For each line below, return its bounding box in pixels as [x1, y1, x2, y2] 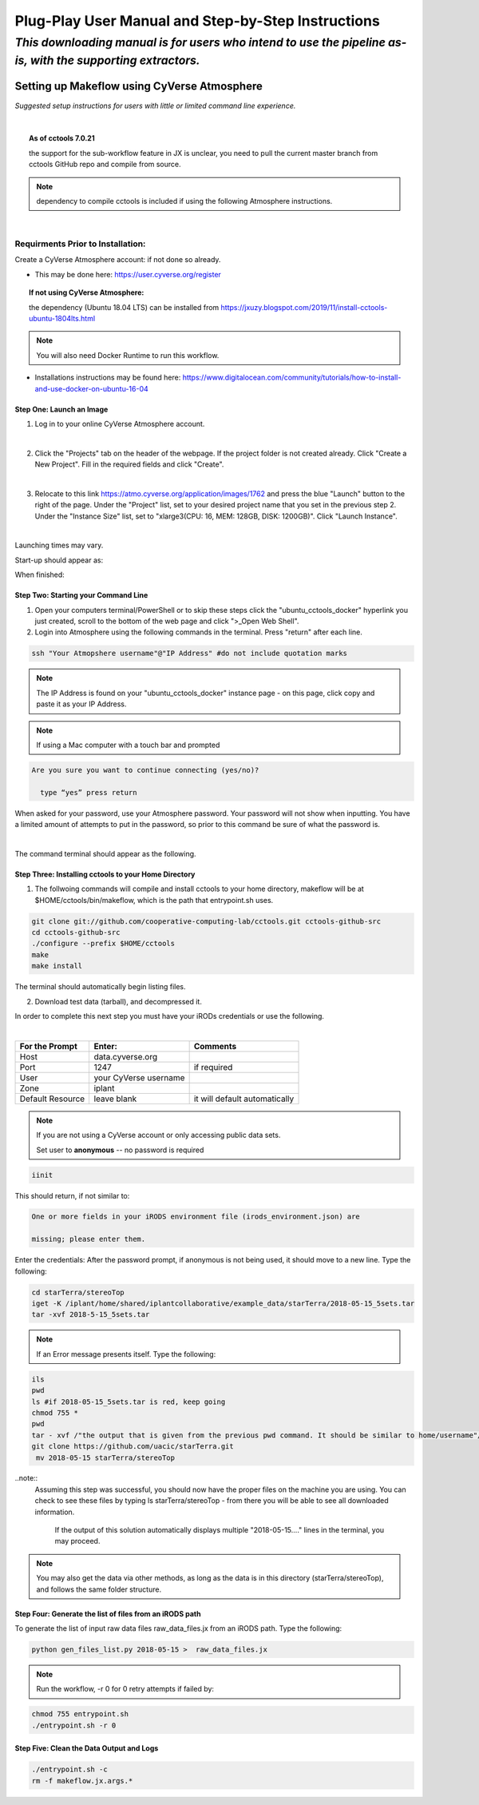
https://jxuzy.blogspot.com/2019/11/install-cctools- [220, 302, 388, 312]
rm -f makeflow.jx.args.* [31, 1776, 133, 1785]
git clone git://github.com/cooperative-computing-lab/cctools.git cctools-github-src [31, 916, 382, 926]
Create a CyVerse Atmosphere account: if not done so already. [14, 255, 221, 264]
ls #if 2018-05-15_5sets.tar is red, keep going [31, 1397, 226, 1406]
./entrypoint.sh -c [31, 1765, 108, 1774]
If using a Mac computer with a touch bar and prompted [36, 740, 220, 749]
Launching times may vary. [14, 540, 104, 551]
